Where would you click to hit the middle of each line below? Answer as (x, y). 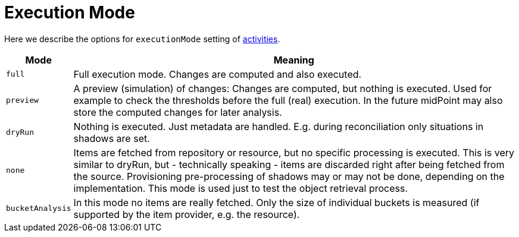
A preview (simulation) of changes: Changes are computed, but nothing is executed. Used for (283, 88)
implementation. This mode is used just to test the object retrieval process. (241, 188)
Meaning (294, 60)
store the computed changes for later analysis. (178, 112)
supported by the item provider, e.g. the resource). (187, 214)
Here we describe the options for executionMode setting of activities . (142, 39)
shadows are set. (112, 138)
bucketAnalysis (39, 208)
